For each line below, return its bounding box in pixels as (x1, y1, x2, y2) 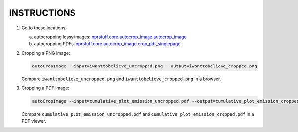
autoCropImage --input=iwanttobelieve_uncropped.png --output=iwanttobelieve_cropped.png (32, 63, 258, 69)
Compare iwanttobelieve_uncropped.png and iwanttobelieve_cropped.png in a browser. (21, 76, 221, 82)
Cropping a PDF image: (21, 85, 70, 91)
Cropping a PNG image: (21, 50, 70, 56)
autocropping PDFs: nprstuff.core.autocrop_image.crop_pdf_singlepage (34, 41, 181, 47)
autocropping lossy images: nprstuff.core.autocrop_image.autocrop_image (34, 34, 187, 40)
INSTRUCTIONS (9, 7, 76, 18)
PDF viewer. (21, 118, 47, 124)
